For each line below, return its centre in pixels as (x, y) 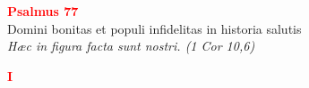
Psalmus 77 (43, 11)
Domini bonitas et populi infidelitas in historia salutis (154, 28)
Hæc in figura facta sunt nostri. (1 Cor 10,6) (131, 46)
